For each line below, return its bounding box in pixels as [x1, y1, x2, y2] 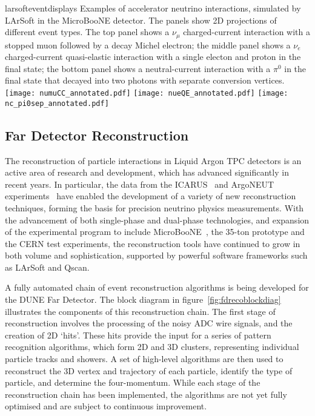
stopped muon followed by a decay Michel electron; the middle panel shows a [5, 38, 291, 51]
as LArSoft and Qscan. [5, 260, 90, 273]
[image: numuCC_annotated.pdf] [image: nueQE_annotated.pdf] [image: [5, 89, 288, 98]
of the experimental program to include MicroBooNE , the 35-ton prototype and [5, 225, 305, 238]
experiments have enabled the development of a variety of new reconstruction [5, 190, 296, 202]
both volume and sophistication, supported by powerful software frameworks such [5, 249, 308, 262]
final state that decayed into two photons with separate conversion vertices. [5, 74, 285, 87]
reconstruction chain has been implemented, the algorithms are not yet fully [5, 388, 287, 400]
